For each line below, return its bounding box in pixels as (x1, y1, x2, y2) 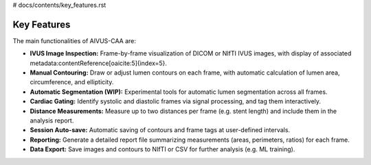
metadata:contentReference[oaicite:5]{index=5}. (30, 59, 168, 67)
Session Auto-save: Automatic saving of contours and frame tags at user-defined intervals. (30, 126, 291, 134)
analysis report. (30, 116, 74, 125)
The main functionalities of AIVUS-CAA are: (12, 36, 137, 45)
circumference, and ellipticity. (30, 78, 114, 86)
